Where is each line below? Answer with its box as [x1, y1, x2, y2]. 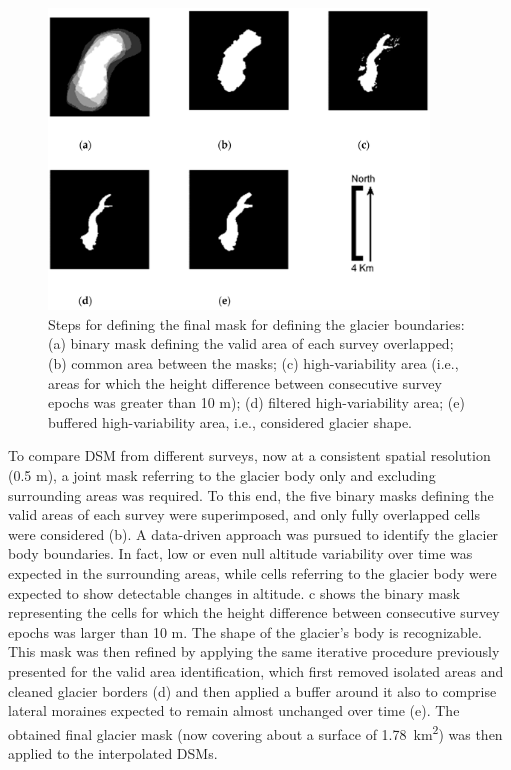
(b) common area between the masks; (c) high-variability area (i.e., [48, 353, 459, 373]
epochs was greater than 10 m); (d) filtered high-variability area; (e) [48, 392, 465, 413]
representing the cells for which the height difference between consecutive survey [8, 602, 500, 623]
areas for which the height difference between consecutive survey [48, 372, 442, 393]
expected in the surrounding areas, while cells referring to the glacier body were [8, 562, 497, 583]
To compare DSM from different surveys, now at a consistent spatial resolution [8, 445, 491, 466]
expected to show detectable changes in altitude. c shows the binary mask [8, 582, 460, 603]
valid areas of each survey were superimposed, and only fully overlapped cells [8, 504, 480, 525]
